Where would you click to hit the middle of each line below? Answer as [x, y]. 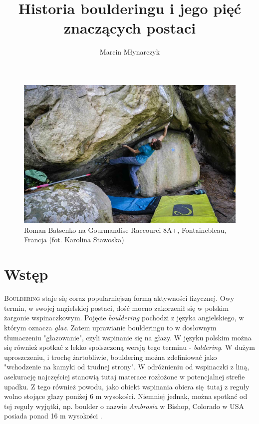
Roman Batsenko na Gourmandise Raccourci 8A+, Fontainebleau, [125, 230]
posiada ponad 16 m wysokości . [53, 416]
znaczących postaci [130, 28]
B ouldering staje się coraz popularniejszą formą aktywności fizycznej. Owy [119, 298]
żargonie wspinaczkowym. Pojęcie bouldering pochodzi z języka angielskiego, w [124, 318]
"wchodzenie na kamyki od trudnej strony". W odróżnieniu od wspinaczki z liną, [127, 367]
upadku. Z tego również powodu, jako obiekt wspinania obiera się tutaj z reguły [127, 386]
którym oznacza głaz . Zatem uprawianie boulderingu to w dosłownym [110, 327]
